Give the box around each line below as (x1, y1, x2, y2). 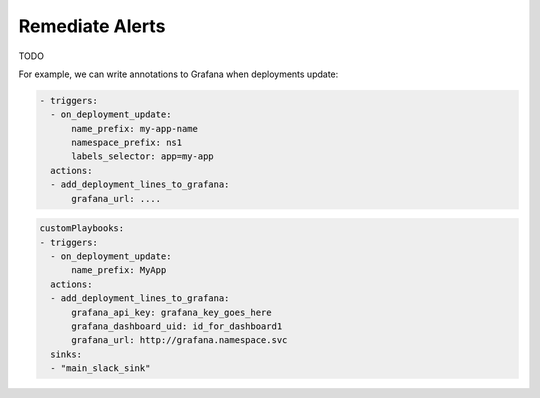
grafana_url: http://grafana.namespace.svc (71, 335, 288, 346)
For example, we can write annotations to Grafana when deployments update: (18, 68, 339, 80)
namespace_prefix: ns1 (71, 137, 183, 149)
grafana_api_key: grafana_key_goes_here (71, 306, 272, 318)
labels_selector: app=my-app (71, 151, 214, 162)
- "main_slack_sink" (50, 363, 151, 374)
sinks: (50, 348, 83, 360)
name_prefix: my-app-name (71, 123, 199, 134)
